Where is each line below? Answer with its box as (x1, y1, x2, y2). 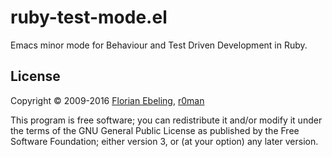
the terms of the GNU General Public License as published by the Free (10, 124, 300, 136)
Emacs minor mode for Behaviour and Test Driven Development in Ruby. (10, 39, 308, 51)
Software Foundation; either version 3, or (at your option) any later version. (10, 135, 319, 147)
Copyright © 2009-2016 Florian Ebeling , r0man (10, 94, 205, 106)
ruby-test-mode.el (10, 6, 168, 29)
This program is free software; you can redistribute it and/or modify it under (10, 114, 323, 126)
